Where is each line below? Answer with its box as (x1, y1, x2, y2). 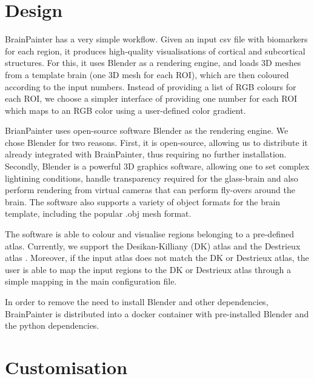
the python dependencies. (5, 319, 99, 332)
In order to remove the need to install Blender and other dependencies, (5, 295, 269, 308)
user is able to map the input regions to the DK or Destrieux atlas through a (5, 263, 291, 275)
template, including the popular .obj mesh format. (5, 207, 192, 220)
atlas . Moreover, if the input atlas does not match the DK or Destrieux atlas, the (5, 251, 309, 264)
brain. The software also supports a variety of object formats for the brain (5, 195, 281, 208)
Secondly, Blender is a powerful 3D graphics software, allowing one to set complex (5, 160, 310, 173)
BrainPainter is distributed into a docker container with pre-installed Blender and (5, 307, 309, 320)
